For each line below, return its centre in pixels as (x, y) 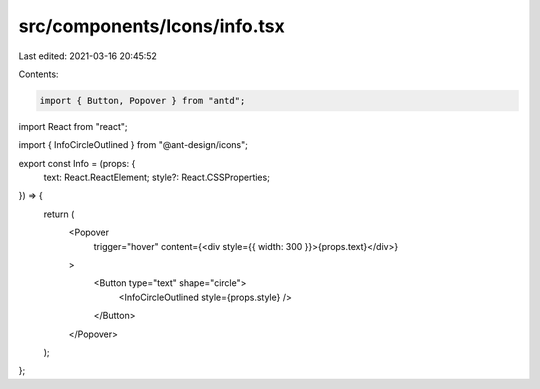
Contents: (38, 74)
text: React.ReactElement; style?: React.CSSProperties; (156, 177)
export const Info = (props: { (77, 163)
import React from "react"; (73, 126)
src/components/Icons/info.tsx (151, 26)
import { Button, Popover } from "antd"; (142, 100)
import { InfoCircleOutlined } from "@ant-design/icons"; (133, 145)
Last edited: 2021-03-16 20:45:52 (87, 56)
